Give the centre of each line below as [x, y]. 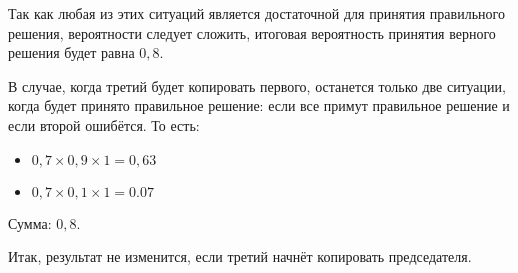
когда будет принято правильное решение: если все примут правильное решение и [259, 105]
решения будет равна [71, 52]
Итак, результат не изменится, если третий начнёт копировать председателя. [240, 256]
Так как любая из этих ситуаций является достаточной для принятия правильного [256, 13]
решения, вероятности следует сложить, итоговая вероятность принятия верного [252, 32]
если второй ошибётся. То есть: [104, 124]
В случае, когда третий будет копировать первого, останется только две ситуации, [257, 85]
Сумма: [30, 222]
